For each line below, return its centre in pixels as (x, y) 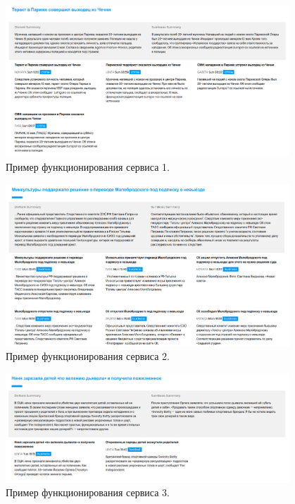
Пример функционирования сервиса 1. (88, 166)
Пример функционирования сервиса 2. (88, 356)
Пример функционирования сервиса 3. (88, 492)
